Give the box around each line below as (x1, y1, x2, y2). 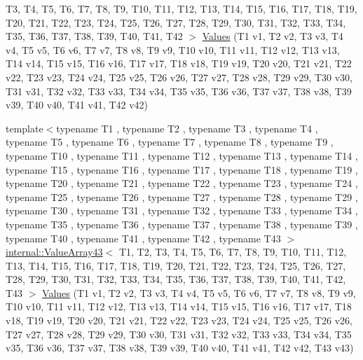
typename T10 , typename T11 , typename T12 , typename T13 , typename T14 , (6, 148, 358, 162)
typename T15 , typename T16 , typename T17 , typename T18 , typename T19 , (6, 162, 358, 176)
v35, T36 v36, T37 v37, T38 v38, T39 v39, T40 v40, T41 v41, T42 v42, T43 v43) (6, 340, 354, 355)
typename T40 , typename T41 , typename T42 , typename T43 (6, 230, 281, 245)
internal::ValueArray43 (6, 244, 103, 259)
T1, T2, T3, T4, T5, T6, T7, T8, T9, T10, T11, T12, (118, 244, 347, 259)
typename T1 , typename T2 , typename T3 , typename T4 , (56, 120, 318, 135)
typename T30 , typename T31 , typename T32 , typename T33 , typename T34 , (6, 203, 358, 218)
